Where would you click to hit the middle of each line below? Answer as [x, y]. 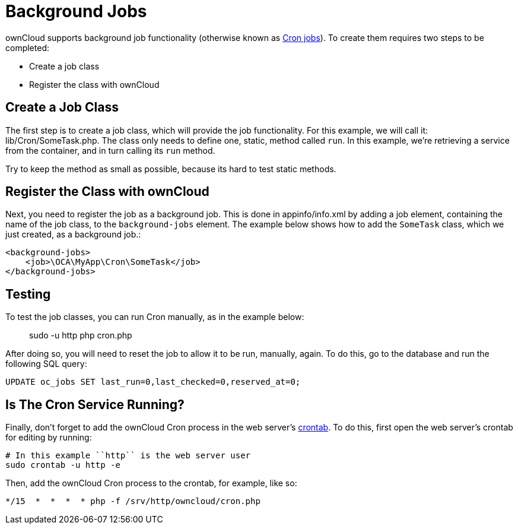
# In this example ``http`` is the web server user [128, 456]
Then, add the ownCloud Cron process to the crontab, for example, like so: [151, 483]
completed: [27, 47]
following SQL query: [46, 364]
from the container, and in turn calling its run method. [110, 150]
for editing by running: [49, 438]
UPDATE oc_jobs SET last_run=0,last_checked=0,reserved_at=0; [153, 382]
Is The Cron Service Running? [95, 404]
